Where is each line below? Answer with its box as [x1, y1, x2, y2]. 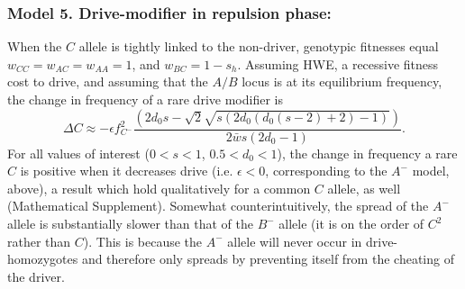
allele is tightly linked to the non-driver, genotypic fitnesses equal [78, 37, 439, 56]
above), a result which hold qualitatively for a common [7, 178, 311, 197]
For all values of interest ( [7, 143, 150, 162]
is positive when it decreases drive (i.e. [20, 161, 233, 180]
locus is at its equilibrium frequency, [242, 72, 442, 91]
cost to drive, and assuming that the [7, 72, 208, 91]
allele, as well [327, 178, 401, 197]
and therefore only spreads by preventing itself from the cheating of [81, 249, 454, 268]
